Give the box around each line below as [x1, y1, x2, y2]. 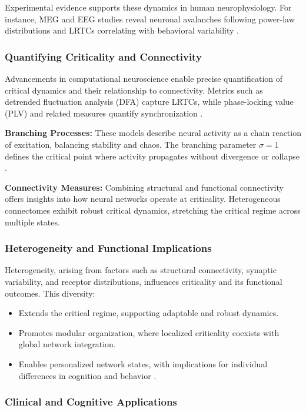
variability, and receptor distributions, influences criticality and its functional [5, 275, 282, 287]
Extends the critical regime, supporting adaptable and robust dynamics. [18, 307, 279, 319]
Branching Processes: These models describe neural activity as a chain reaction [5, 127, 301, 139]
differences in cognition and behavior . [18, 369, 157, 381]
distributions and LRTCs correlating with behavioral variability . [5, 24, 239, 36]
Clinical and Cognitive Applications [5, 394, 177, 409]
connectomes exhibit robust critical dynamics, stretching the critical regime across [5, 204, 301, 216]
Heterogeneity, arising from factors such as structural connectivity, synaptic [5, 264, 277, 276]
